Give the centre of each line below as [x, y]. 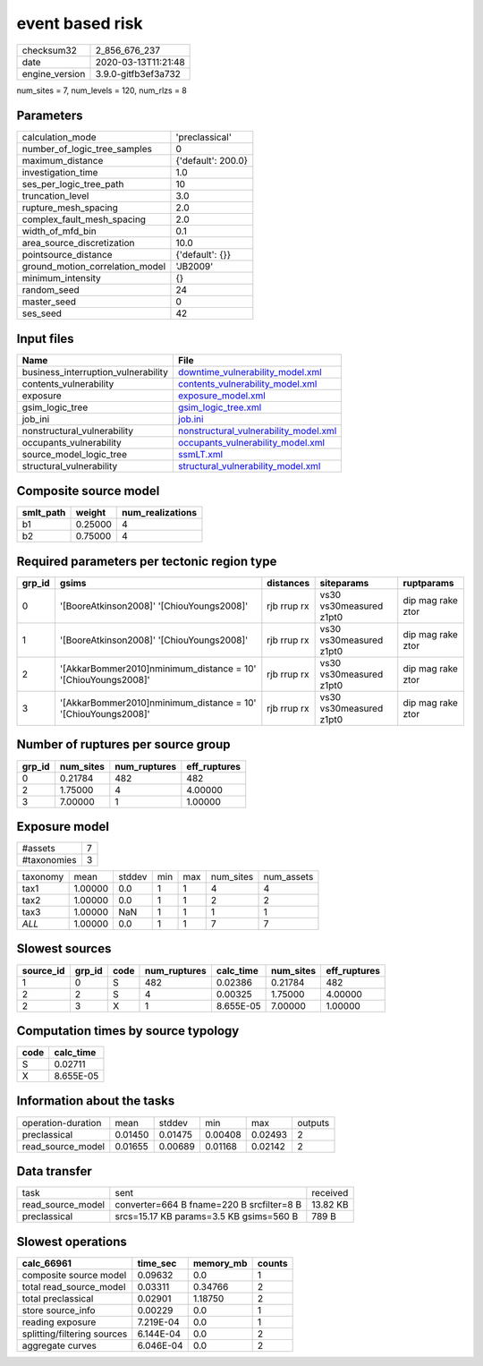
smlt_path [44, 513]
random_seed [51, 290]
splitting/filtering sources [75, 1334]
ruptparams [429, 583]
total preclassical [58, 1298]
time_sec [157, 1263]
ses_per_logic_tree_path [73, 184]
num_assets [288, 877]
